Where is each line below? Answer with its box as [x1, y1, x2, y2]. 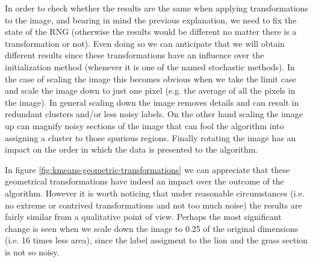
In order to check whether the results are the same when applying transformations [5, 2, 308, 14]
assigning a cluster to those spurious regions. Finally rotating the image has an [5, 131, 296, 144]
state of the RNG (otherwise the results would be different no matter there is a [5, 25, 297, 38]
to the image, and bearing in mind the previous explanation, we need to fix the [5, 13, 297, 26]
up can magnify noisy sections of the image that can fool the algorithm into [5, 119, 284, 132]
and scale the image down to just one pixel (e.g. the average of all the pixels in [5, 84, 296, 97]
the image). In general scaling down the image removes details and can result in [5, 96, 299, 108]
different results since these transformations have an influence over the [5, 49, 264, 61]
